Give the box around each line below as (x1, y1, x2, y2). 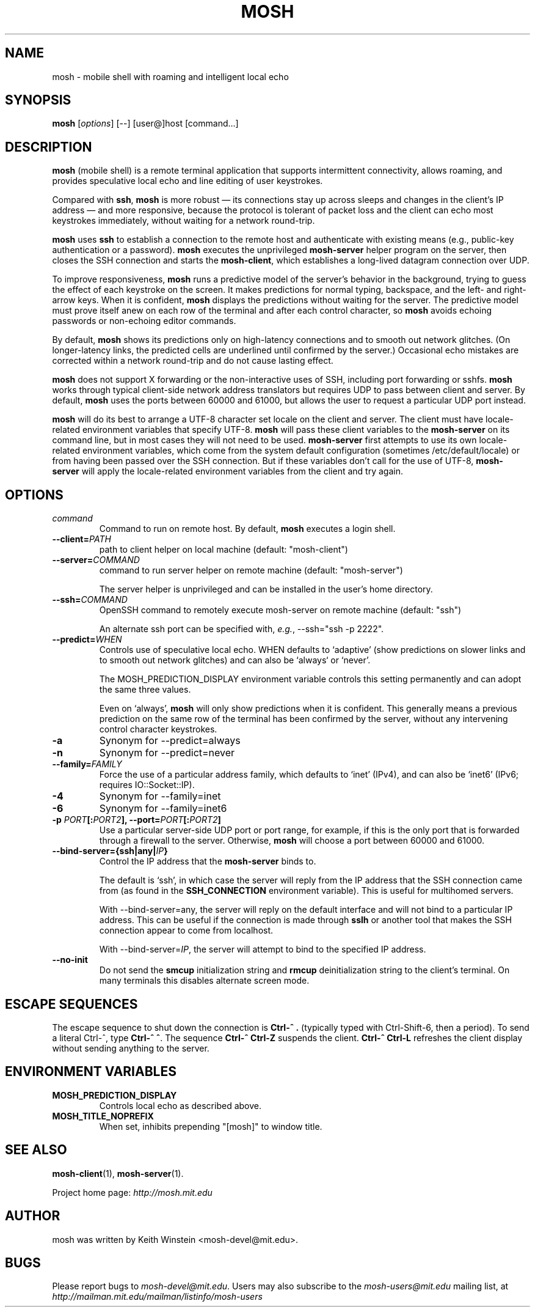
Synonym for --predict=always (99, 734, 241, 747)
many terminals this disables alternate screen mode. (99, 975, 310, 986)
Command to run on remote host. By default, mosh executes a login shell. (99, 523, 396, 534)
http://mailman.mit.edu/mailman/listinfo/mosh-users (52, 1291, 263, 1302)
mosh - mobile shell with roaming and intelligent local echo (52, 71, 289, 82)
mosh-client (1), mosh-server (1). (52, 1168, 184, 1179)
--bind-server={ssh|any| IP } (52, 846, 168, 857)
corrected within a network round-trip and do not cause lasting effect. (52, 355, 333, 366)
